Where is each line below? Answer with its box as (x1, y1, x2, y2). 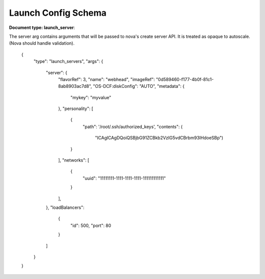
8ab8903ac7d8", (58, 84, 92, 89)
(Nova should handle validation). (9, 40, 75, 46)
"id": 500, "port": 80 (70, 223, 111, 228)
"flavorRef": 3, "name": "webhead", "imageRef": (58, 76, 155, 82)
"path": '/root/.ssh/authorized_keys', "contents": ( (82, 123, 183, 130)
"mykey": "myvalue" (70, 94, 111, 100)
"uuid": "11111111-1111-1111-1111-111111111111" (82, 175, 166, 181)
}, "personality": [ (58, 106, 93, 112)
